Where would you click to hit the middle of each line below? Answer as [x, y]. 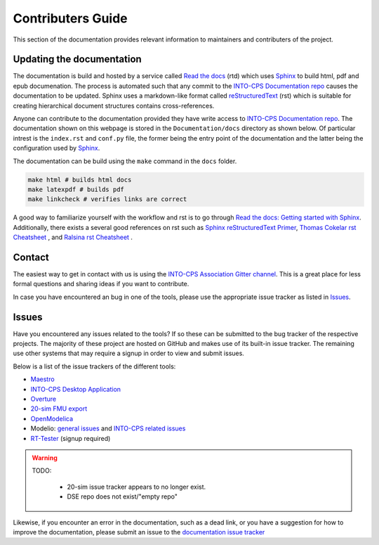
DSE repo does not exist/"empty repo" [122, 496]
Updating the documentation [77, 59]
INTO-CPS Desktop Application [76, 389]
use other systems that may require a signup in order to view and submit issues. [129, 353]
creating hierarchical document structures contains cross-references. [114, 105]
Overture [44, 399]
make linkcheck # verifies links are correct [107, 199]
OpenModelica [52, 418]
